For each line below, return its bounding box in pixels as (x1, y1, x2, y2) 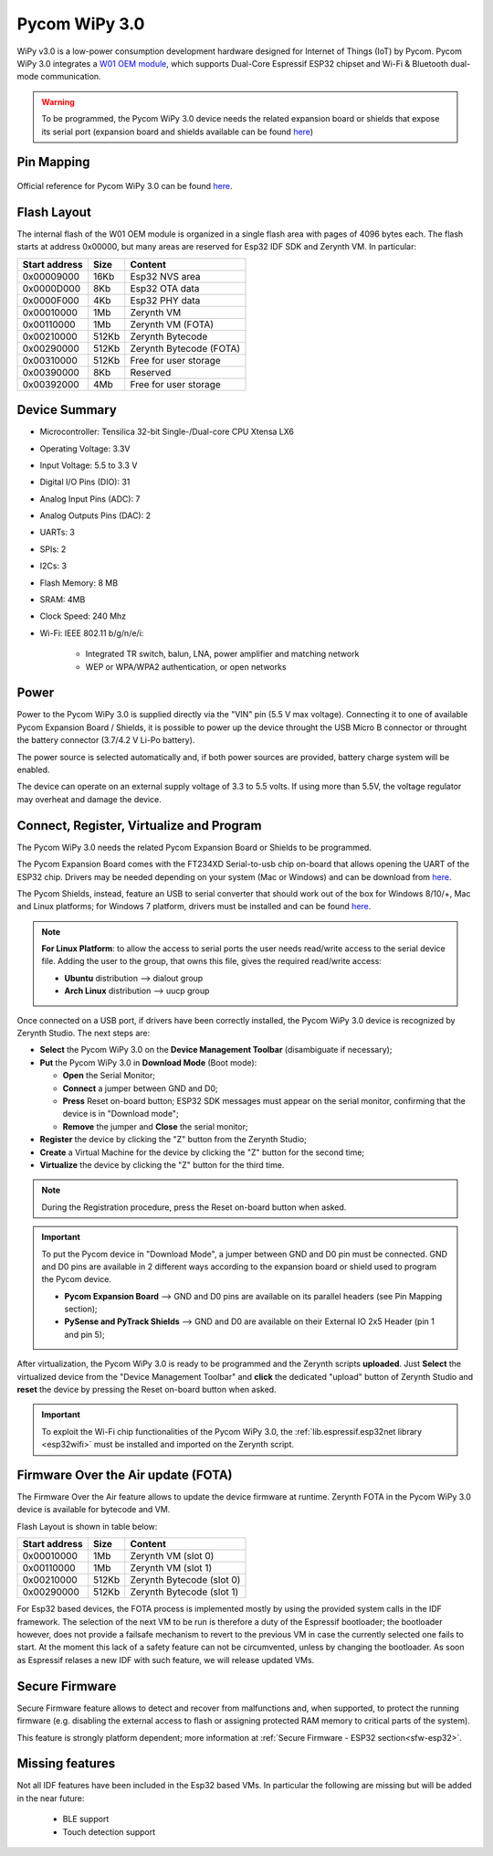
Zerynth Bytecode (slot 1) (130, 1586, 239, 1598)
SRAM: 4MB (39, 594, 86, 605)
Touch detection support (62, 1826, 156, 1837)
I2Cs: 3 (39, 560, 68, 571)
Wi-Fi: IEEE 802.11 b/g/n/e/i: (39, 627, 144, 639)
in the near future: (16, 1792, 85, 1804)
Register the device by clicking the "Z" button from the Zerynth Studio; (39, 1134, 308, 1145)
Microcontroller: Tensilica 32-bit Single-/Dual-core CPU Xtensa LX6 (39, 426, 294, 438)
